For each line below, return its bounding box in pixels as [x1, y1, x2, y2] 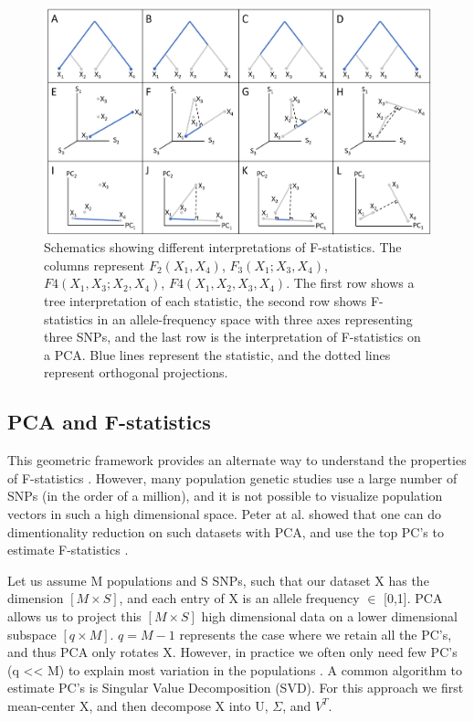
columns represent [44, 255, 145, 274]
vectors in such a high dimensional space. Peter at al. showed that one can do [7, 504, 442, 523]
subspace [7, 624, 57, 643]
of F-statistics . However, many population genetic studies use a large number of [7, 468, 458, 487]
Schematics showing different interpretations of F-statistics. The [44, 238, 402, 257]
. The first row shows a [286, 273, 415, 292]
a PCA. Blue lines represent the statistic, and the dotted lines [44, 345, 391, 364]
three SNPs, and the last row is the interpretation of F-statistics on [44, 327, 421, 346]
